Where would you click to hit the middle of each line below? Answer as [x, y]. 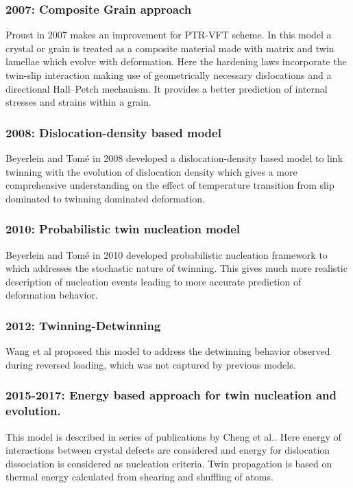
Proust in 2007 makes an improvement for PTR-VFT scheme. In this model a [169, 35]
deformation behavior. [52, 295]
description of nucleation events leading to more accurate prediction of [154, 281]
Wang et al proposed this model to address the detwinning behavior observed [168, 351]
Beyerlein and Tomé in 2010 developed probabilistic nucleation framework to [167, 254]
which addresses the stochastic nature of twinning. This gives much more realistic [176, 268]
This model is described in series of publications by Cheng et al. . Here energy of [173, 436]
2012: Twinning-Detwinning [83, 325]
